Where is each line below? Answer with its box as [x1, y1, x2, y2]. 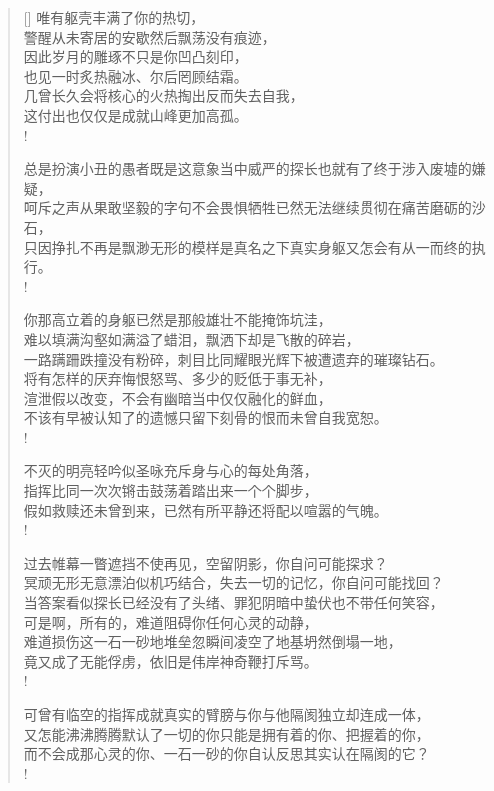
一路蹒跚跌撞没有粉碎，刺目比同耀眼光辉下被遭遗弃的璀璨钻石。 [23, 348, 444, 369]
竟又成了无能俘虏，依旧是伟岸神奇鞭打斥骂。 [23, 650, 318, 671]
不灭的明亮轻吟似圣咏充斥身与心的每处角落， [23, 460, 318, 481]
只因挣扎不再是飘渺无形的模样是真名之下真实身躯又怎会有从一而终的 [23, 236, 472, 257]
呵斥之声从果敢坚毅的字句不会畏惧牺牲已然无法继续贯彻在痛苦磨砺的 [23, 197, 472, 218]
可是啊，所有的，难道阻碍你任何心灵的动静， [23, 611, 318, 632]
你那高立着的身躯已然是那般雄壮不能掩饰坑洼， [23, 309, 332, 330]
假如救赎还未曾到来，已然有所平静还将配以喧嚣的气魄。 [23, 499, 388, 520]
